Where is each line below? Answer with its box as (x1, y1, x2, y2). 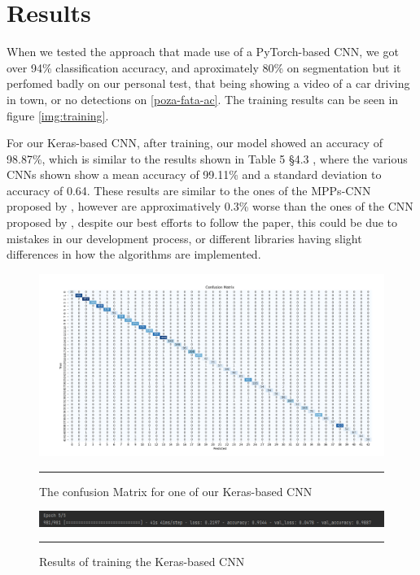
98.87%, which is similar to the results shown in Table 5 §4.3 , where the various (7, 150, 408, 167)
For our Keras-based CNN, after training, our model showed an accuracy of (7, 134, 383, 151)
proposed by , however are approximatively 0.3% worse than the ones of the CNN (7, 198, 413, 215)
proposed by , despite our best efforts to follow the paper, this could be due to (7, 214, 398, 231)
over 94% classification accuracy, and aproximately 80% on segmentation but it (7, 59, 401, 76)
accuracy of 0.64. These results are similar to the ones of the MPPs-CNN (7, 181, 371, 198)
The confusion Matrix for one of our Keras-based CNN (39, 482, 313, 499)
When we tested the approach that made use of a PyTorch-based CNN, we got (7, 43, 399, 60)
